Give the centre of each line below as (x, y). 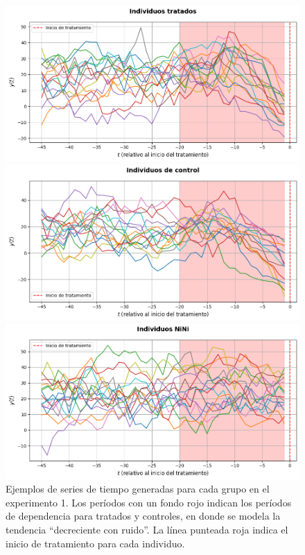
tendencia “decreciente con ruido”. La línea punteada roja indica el (147, 530)
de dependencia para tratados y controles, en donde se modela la (143, 516)
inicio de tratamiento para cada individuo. (95, 543)
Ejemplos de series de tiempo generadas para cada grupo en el (138, 489)
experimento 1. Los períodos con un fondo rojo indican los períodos (149, 502)
